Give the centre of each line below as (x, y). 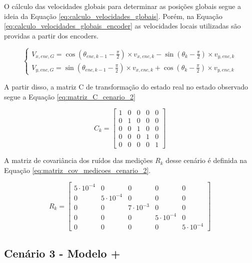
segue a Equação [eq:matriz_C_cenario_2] (70, 96)
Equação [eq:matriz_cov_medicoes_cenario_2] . (77, 170)
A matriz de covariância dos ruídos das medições (78, 160)
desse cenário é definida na (206, 160)
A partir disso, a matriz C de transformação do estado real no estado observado (126, 86)
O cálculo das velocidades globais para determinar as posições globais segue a (122, 6)
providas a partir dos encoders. (51, 35)
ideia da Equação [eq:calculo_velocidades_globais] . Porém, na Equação (113, 16)
